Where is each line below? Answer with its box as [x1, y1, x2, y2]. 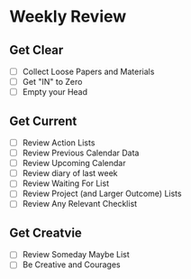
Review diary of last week [22, 168, 119, 179]
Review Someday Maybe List [22, 249, 131, 260]
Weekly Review [9, 6, 127, 27]
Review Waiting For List [22, 178, 110, 189]
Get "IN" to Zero [22, 77, 83, 88]
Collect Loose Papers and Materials [22, 66, 155, 77]
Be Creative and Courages [22, 259, 121, 270]
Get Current [9, 113, 77, 128]
